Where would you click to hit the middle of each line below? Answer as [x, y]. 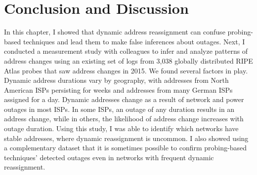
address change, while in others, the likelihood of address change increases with [124, 119]
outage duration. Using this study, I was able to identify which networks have [121, 128]
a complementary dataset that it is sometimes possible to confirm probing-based [126, 148]
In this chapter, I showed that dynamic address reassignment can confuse [115, 32]
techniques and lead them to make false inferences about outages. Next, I [134, 41]
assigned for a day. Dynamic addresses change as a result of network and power [124, 99]
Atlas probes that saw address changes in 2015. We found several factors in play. [126, 70]
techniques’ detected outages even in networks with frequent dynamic [109, 157]
